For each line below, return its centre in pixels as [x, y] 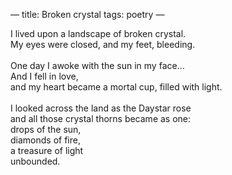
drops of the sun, [46, 129]
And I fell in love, [44, 76]
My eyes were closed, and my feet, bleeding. [103, 44]
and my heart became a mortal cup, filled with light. [116, 87]
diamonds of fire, [45, 140]
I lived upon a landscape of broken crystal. [98, 33]
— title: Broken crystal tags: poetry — [87, 14]
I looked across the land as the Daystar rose [101, 108]
